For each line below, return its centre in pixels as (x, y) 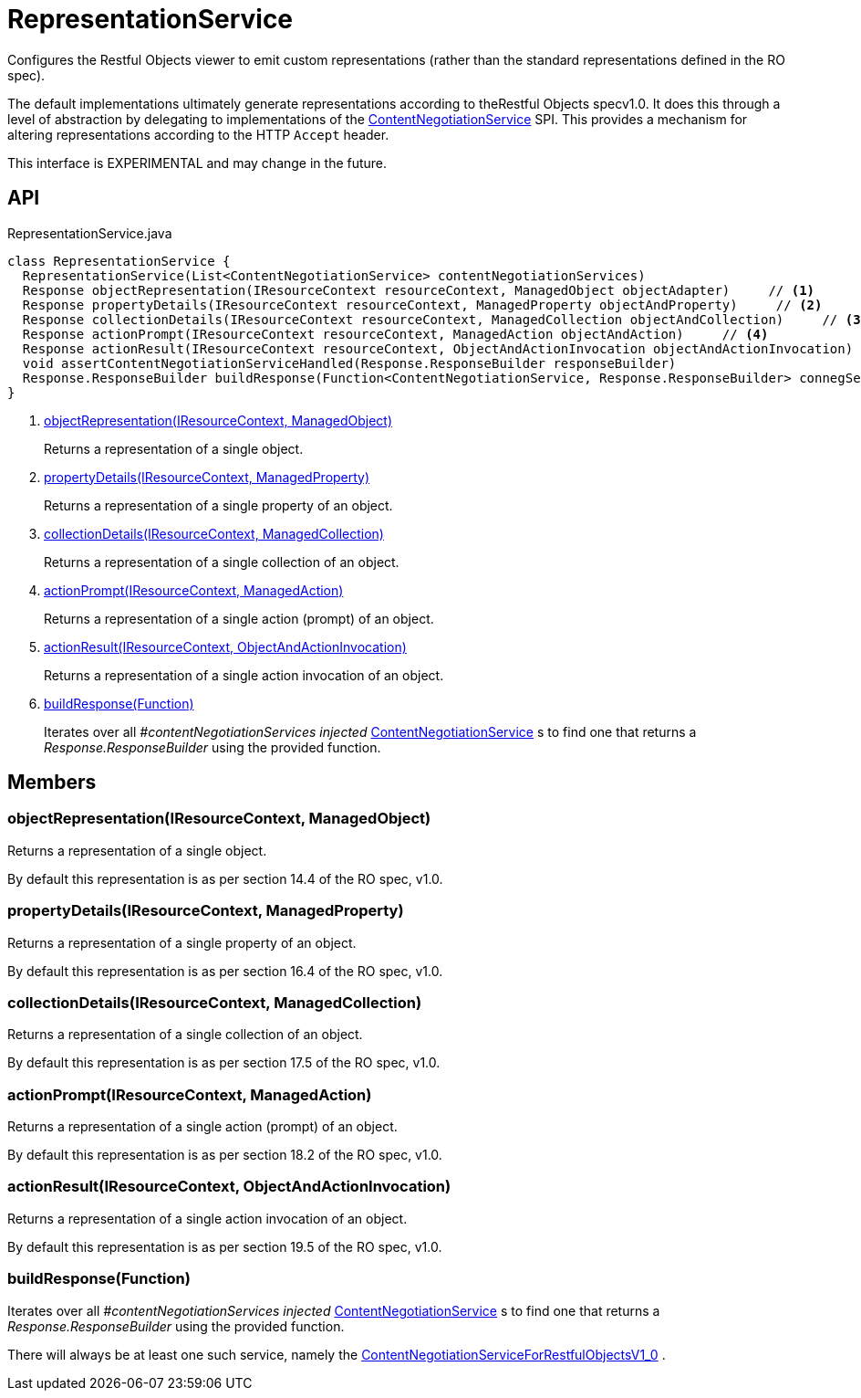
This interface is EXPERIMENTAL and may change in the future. (197, 163)
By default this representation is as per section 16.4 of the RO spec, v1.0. (225, 971)
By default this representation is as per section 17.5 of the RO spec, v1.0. (224, 1063)
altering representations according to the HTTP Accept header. (198, 134)
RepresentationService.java (90, 233)
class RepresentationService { (119, 261)
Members (52, 783)
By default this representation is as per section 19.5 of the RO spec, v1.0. (225, 1246)
